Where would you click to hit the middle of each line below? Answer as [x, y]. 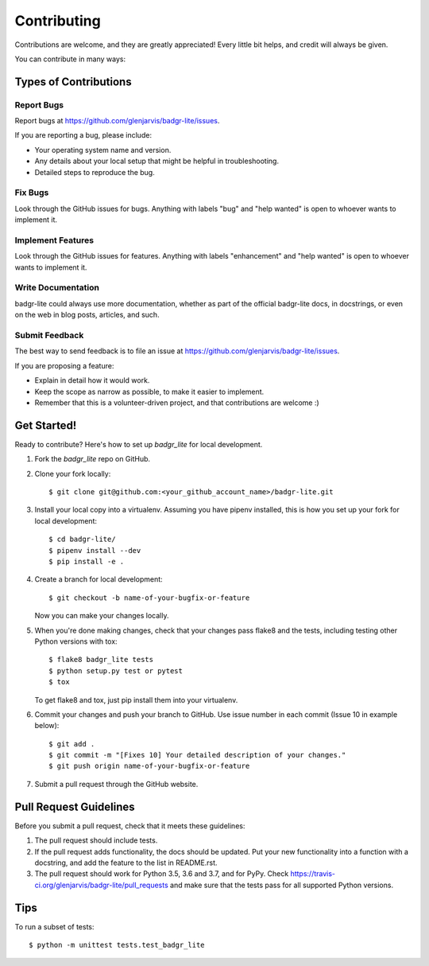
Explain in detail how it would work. [92, 380]
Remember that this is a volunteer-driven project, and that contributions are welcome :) [177, 403]
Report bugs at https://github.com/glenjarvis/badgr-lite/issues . [117, 121]
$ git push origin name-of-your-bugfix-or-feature [149, 766]
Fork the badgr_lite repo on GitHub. [93, 459]
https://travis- [313, 874]
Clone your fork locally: [73, 473]
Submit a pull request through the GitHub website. [116, 784]
